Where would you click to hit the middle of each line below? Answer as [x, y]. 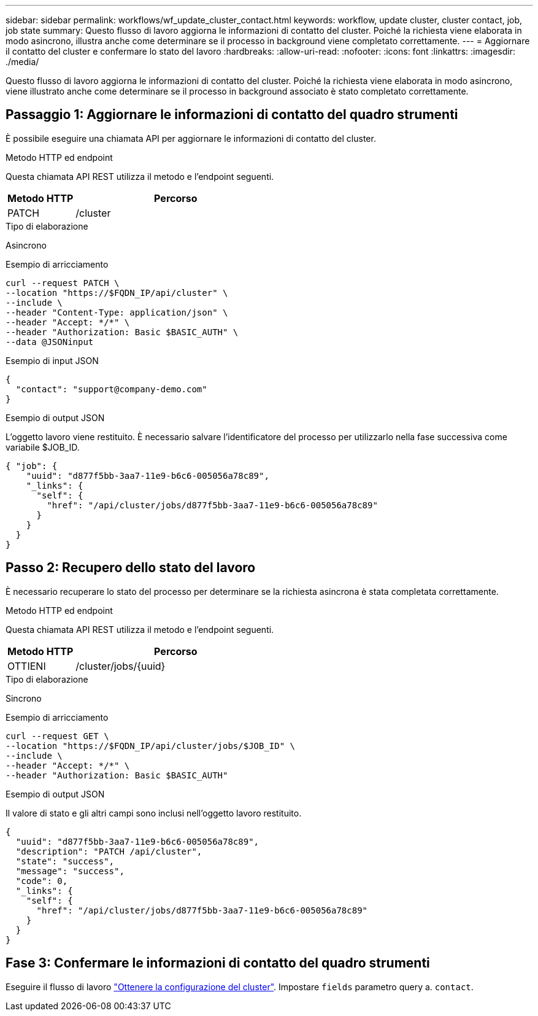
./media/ [22, 62]
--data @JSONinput [50, 342]
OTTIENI [27, 666]
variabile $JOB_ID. [43, 447]
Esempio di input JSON [52, 360]
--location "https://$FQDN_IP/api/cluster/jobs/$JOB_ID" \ [151, 746]
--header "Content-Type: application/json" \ [117, 312]
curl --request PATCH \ [63, 283]
